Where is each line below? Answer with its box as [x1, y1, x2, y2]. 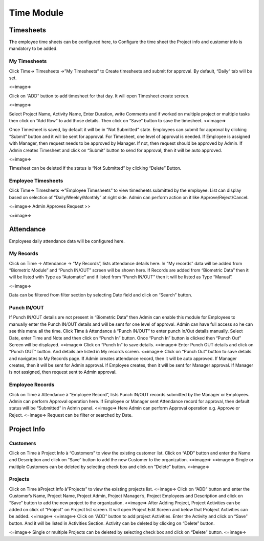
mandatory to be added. [9, 45, 58, 51]
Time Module [9, 7, 64, 18]
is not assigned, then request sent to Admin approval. [9, 369, 117, 375]
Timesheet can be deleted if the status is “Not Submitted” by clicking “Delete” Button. [9, 165, 182, 171]
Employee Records [9, 382, 55, 388]
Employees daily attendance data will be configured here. [9, 238, 125, 244]
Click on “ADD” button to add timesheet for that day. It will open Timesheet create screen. [9, 93, 190, 99]
